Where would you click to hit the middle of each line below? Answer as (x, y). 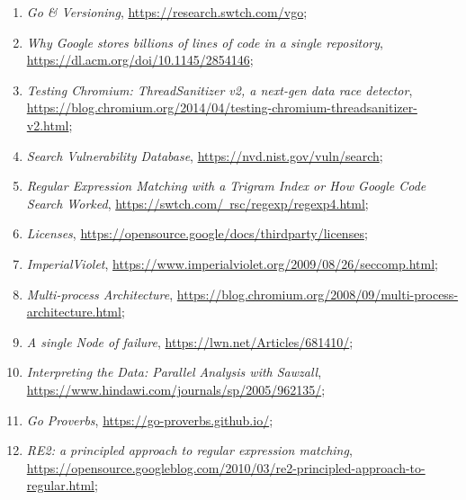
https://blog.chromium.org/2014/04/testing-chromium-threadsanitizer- (222, 107)
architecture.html (74, 312)
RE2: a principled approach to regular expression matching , (189, 450)
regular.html (60, 485)
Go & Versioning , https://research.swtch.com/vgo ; (167, 12)
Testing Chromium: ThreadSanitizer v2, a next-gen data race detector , (220, 89)
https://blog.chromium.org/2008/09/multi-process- (318, 294)
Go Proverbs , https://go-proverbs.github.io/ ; (150, 420)
